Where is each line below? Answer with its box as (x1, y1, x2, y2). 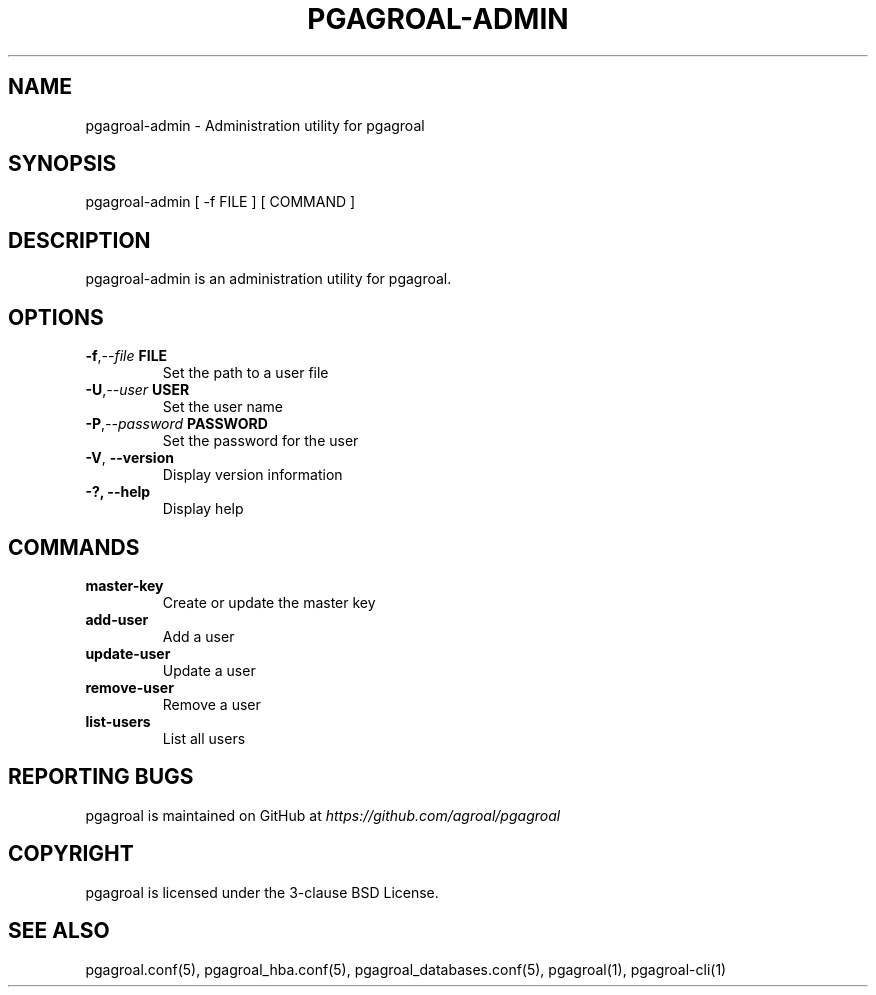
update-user (85, 644, 171, 662)
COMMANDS (8, 534, 140, 560)
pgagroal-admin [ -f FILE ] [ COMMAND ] (85, 193, 356, 211)
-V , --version (85, 449, 174, 467)
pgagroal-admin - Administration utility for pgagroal (85, 116, 425, 134)
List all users (162, 729, 246, 747)
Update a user (162, 661, 256, 679)
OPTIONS (8, 304, 104, 330)
